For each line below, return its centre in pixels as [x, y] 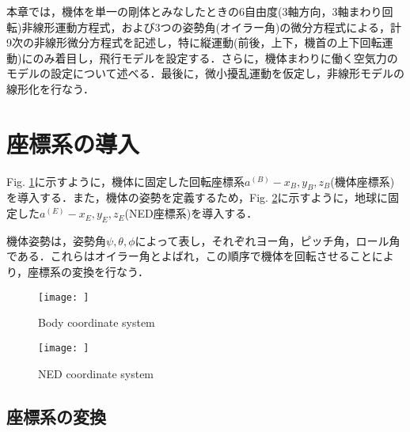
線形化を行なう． [50, 88]
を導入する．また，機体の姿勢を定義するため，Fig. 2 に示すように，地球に [197, 197]
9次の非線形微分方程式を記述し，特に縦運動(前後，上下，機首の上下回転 [194, 42]
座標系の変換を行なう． [88, 272]
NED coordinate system [96, 373]
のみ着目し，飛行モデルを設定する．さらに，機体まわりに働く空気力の [215, 57]
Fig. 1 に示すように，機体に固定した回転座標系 [125, 181]
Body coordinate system [97, 322]
